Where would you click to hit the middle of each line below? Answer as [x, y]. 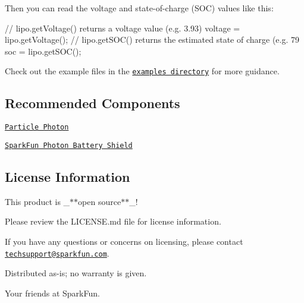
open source [100, 201]
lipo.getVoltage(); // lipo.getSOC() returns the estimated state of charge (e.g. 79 [152, 40]
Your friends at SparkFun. [52, 293]
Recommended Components [93, 103]
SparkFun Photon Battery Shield [69, 145]
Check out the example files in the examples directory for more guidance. [142, 71]
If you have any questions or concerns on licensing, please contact [124, 241]
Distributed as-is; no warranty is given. [76, 273]
